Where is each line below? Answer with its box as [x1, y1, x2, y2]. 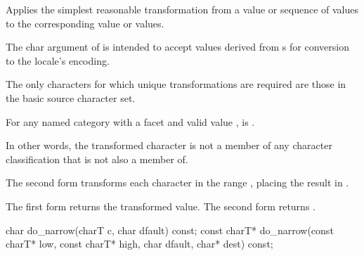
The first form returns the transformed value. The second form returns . [6, 198, 316, 213]
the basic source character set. [6, 90, 136, 105]
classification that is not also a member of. [6, 151, 188, 166]
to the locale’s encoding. [6, 53, 110, 68]
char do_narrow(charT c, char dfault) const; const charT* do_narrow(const [6, 222, 334, 237]
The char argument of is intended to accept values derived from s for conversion [6, 39, 349, 54]
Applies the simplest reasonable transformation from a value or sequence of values [6, 2, 358, 16]
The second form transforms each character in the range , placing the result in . [6, 175, 349, 190]
